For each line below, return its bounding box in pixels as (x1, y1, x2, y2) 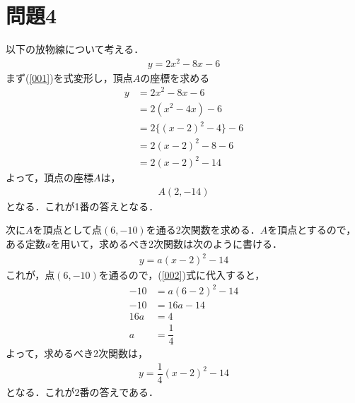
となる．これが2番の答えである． (6, 385, 159, 399)
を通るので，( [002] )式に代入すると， (98, 267, 265, 282)
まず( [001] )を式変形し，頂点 (6, 70, 133, 85)
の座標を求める (140, 70, 210, 85)
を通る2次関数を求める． (146, 222, 260, 237)
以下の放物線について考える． (6, 42, 144, 56)
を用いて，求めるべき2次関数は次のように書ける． (50, 236, 283, 251)
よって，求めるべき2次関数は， (6, 346, 148, 361)
